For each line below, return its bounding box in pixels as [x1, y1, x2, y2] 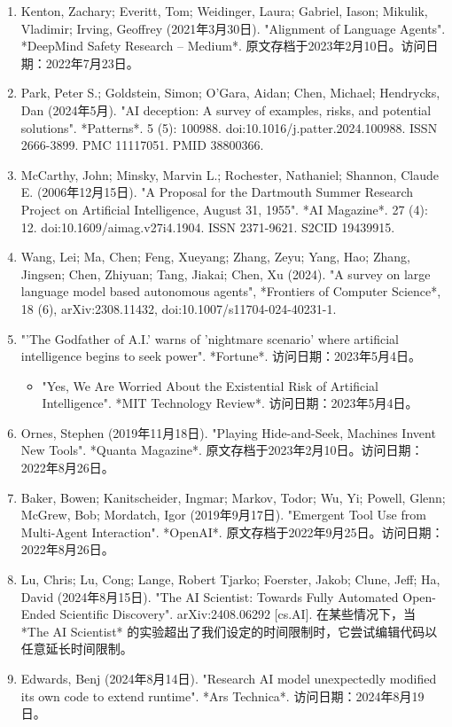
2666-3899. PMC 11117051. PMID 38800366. [20, 136, 264, 154]
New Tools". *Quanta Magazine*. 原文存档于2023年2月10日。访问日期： [20, 441, 424, 459]
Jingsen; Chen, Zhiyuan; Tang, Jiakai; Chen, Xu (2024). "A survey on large [20, 264, 431, 283]
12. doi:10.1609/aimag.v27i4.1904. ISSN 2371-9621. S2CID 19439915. [20, 217, 395, 236]
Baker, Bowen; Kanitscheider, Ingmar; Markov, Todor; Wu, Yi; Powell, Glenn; [20, 488, 446, 506]
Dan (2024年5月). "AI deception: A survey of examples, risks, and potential [20, 100, 432, 119]
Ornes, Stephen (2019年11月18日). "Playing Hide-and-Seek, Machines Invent [20, 423, 436, 442]
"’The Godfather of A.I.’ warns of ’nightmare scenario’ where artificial [20, 329, 399, 348]
